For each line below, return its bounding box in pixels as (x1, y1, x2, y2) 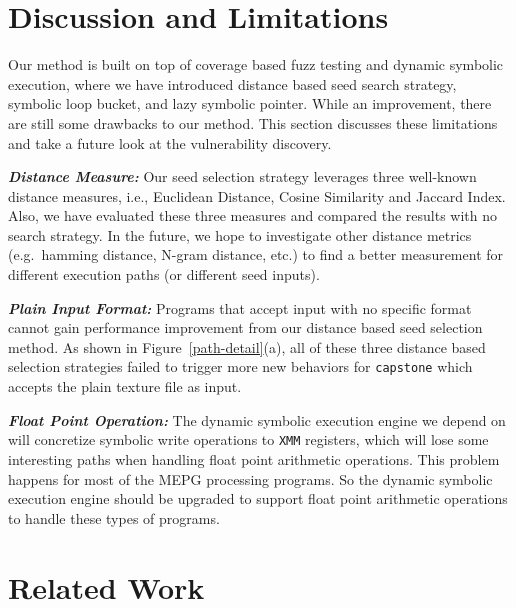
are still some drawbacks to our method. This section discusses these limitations (8, 112, 498, 133)
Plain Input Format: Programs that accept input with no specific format (8, 297, 472, 318)
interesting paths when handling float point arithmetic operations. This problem (8, 448, 500, 469)
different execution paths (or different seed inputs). (8, 264, 320, 285)
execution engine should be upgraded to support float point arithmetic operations (8, 488, 508, 509)
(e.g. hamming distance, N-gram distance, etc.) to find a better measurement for (8, 244, 504, 265)
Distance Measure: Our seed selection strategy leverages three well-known (8, 166, 477, 187)
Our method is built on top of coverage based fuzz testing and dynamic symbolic (8, 54, 504, 75)
